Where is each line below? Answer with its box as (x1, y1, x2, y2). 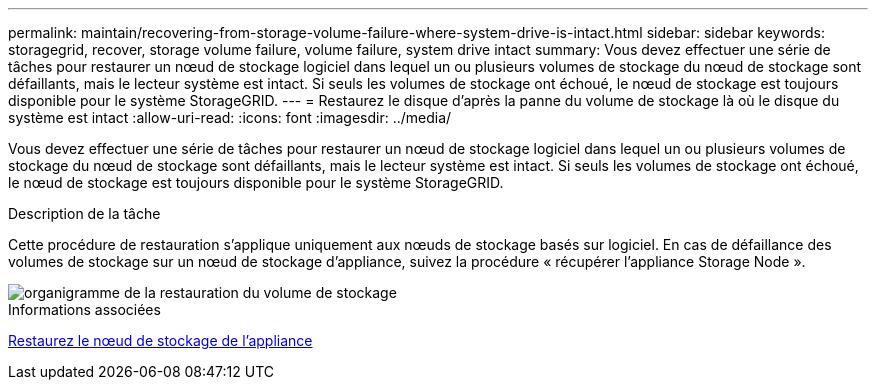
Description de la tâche (8, 205, 161, 222)
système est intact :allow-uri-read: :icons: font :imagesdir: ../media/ (8, 109, 452, 126)
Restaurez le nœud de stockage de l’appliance (8, 332, 313, 349)
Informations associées (8, 301, 161, 318)
